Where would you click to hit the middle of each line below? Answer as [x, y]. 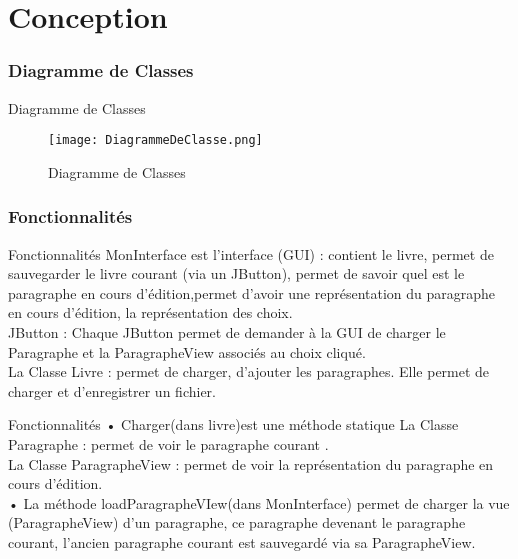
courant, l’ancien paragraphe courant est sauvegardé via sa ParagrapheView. [242, 541]
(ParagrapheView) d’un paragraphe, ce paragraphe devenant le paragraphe [237, 522]
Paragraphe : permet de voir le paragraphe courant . [168, 444]
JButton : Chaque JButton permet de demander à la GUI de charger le [227, 332]
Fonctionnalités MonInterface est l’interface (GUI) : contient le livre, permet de [251, 253]
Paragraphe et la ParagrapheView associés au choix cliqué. [187, 351]
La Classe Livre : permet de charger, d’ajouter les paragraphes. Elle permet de [249, 371]
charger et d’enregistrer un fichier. [112, 390]
